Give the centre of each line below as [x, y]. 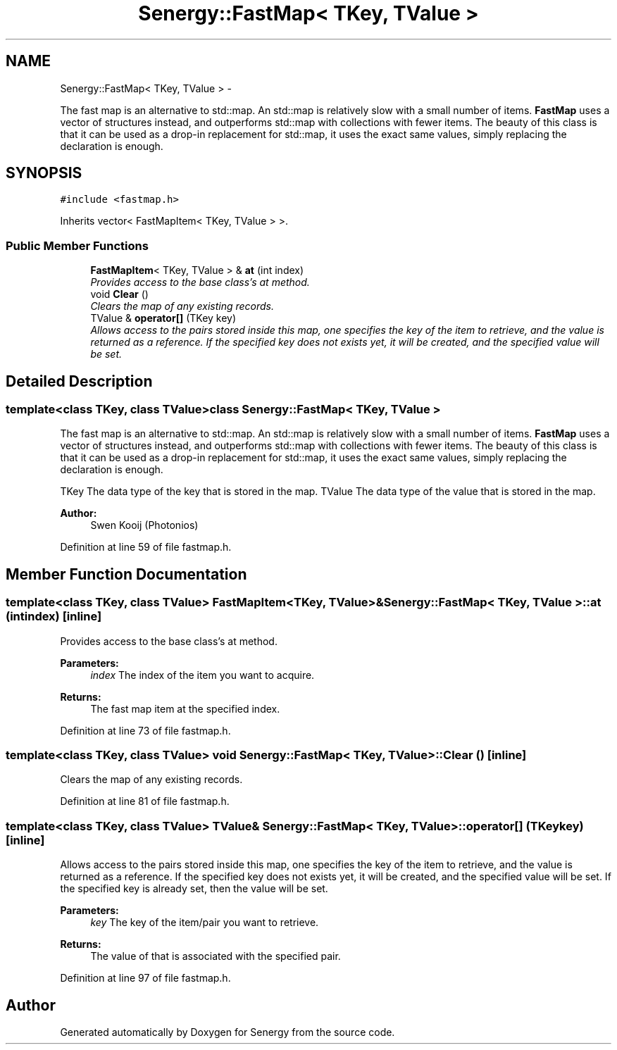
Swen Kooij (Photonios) [144, 525]
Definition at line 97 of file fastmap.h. [145, 978]
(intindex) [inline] [54, 617]
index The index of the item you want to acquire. [202, 675]
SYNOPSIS [44, 173]
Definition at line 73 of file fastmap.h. [145, 730]
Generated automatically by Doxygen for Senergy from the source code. [228, 1032]
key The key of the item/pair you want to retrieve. [205, 923]
